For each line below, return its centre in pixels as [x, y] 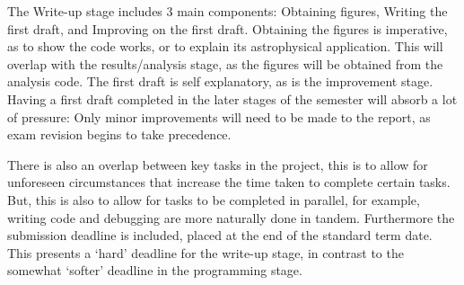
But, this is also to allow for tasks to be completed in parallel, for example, [214, 199]
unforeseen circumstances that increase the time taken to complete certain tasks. [229, 182]
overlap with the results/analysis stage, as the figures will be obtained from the [225, 63]
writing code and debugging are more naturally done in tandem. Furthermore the [231, 217]
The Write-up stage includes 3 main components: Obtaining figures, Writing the [228, 11]
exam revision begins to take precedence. [119, 134]
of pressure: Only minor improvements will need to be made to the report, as [219, 116]
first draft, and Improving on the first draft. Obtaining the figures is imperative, [228, 28]
